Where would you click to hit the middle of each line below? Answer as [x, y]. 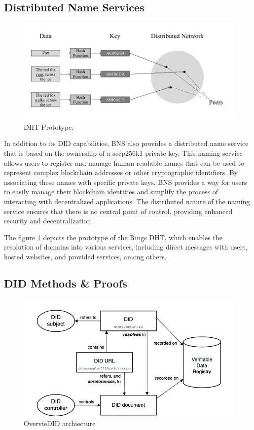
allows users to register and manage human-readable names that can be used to [124, 162]
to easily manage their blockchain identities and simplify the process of [111, 192]
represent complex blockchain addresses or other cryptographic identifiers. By [121, 172]
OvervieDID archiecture [60, 423]
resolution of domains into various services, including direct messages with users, [126, 247]
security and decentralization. [49, 221]
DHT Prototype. [49, 126]
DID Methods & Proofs [66, 283]
